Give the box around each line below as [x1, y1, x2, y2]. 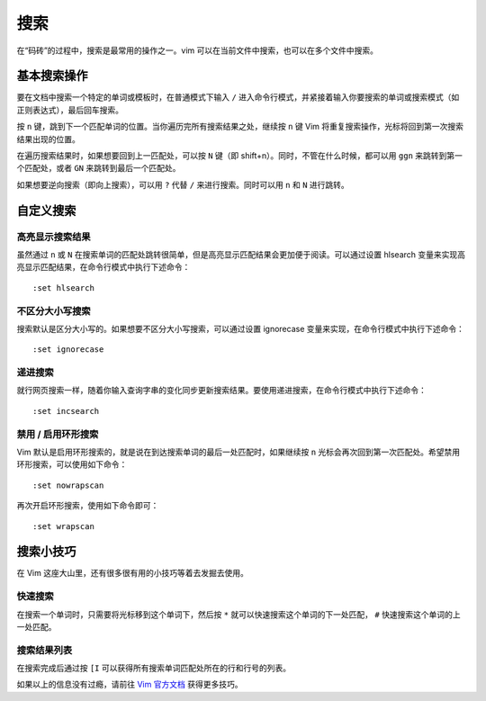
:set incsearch [32, 406, 100, 416]
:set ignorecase [32, 345, 104, 355]
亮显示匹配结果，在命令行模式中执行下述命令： [16, 262, 191, 273]
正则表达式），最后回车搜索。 [16, 104, 123, 115]
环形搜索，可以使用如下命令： [16, 459, 128, 470]
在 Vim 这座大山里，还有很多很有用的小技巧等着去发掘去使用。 [16, 568, 249, 579]
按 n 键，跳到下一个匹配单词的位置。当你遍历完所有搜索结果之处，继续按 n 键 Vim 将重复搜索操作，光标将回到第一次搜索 [16, 121, 463, 132]
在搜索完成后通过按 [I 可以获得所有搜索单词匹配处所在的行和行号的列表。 [16, 662, 292, 674]
